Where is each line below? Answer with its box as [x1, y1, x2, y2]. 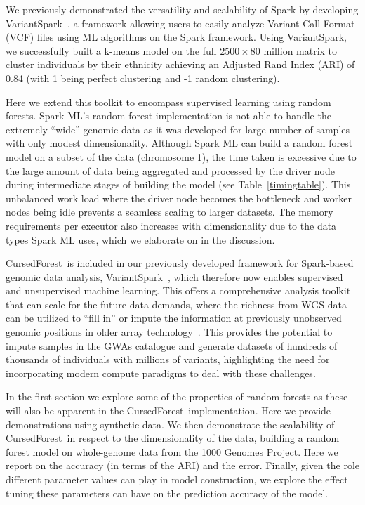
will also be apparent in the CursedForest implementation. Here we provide [6, 403, 331, 418]
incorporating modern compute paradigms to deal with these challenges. [6, 365, 316, 380]
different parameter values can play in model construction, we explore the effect [6, 472, 348, 486]
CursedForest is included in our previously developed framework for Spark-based [6, 256, 354, 270]
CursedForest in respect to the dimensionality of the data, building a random [6, 431, 340, 445]
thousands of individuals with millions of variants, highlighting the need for [6, 352, 330, 367]
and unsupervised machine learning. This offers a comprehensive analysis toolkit [6, 283, 351, 298]
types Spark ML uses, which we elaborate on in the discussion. [6, 232, 275, 247]
